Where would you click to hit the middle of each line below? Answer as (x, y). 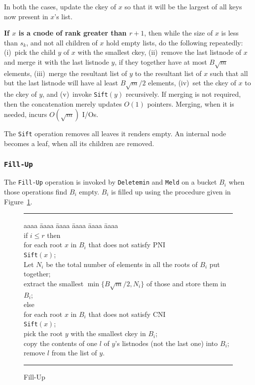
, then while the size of (179, 33)
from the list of (74, 353)
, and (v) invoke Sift (75, 94)
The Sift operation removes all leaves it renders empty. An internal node (115, 134)
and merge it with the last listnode (56, 61)
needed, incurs (26, 114)
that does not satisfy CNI (127, 314)
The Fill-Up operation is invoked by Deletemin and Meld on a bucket (110, 182)
